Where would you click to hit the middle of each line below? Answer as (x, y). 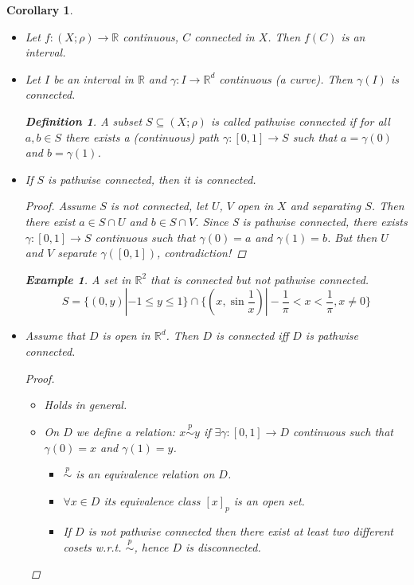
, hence (151, 546)
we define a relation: (126, 431)
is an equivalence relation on (145, 474)
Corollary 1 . (40, 10)
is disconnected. (223, 546)
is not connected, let (159, 206)
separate (77, 253)
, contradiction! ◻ (202, 253)
